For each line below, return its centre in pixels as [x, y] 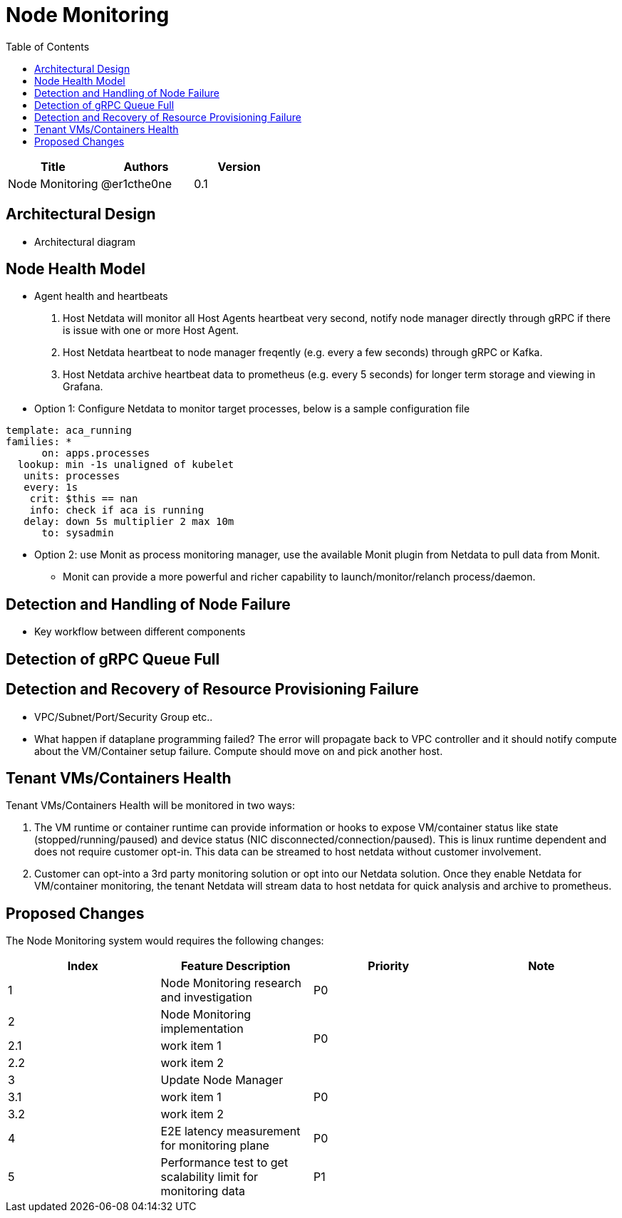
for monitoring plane [215, 1146]
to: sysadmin [78, 533]
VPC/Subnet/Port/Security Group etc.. [124, 717]
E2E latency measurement [230, 1131]
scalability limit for [209, 1177]
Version [239, 166]
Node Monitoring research [231, 983]
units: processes [72, 476]
